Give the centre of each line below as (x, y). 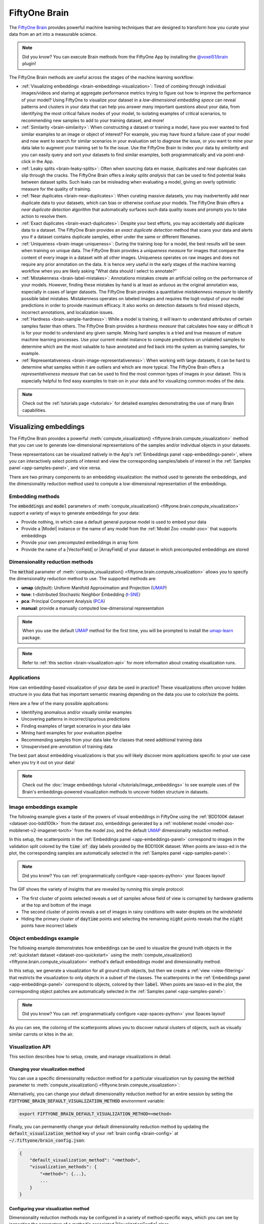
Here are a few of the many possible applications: (59, 703)
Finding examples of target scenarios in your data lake (76, 726)
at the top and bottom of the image (56, 905)
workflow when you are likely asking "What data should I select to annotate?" (99, 271)
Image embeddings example (44, 807)
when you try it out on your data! (42, 762)
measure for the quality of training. (56, 189)
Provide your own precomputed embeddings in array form (80, 542)
